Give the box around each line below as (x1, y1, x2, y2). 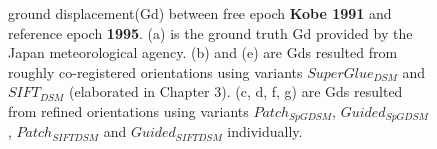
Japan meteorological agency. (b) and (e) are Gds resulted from (8, 42, 398, 63)
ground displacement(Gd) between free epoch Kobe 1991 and (8, 3, 392, 23)
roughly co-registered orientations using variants (8, 61, 303, 82)
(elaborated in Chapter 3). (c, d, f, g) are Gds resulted (69, 81, 403, 102)
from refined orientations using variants (8, 100, 249, 121)
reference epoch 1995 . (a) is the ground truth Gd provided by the (8, 22, 413, 43)
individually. (227, 121, 303, 142)
